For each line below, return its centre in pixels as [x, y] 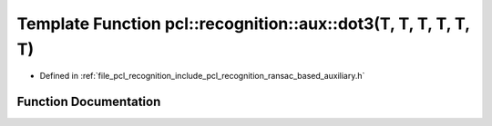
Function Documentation [89, 102]
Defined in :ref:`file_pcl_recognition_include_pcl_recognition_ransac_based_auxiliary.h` [202, 76]
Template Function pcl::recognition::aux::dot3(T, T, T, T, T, [243, 24]
